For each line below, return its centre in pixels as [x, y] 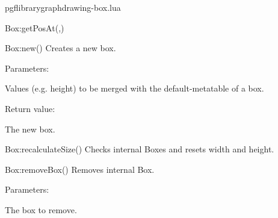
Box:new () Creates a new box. [60, 48]
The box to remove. [41, 209]
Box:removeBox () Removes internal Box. [80, 169]
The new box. [30, 129]
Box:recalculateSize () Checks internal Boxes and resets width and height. [140, 149]
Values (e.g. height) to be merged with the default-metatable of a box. [134, 88]
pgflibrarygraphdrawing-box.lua [63, 7]
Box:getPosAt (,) [35, 27]
